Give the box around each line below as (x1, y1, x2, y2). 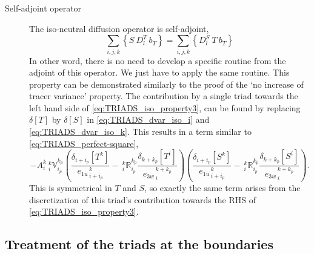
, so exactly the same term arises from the (144, 181, 301, 194)
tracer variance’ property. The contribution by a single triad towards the (29, 90, 298, 102)
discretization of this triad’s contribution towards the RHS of (29, 193, 256, 206)
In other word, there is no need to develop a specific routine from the (29, 54, 286, 67)
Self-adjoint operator (5, 2, 82, 14)
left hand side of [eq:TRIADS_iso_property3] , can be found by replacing (29, 101, 301, 114)
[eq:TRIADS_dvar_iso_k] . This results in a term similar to (29, 125, 252, 138)
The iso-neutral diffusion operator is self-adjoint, (29, 22, 209, 34)
